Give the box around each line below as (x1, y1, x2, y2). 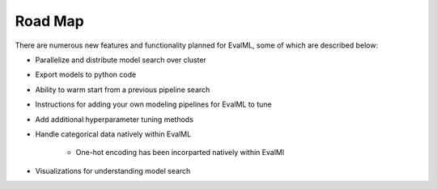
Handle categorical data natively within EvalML (35, 129, 192, 139)
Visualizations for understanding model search (35, 166, 191, 175)
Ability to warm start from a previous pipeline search (35, 85, 210, 94)
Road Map (15, 12, 85, 30)
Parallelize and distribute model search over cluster (35, 55, 206, 65)
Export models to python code (35, 69, 137, 80)
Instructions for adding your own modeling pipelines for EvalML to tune (35, 99, 272, 109)
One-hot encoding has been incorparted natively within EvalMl (75, 148, 285, 157)
